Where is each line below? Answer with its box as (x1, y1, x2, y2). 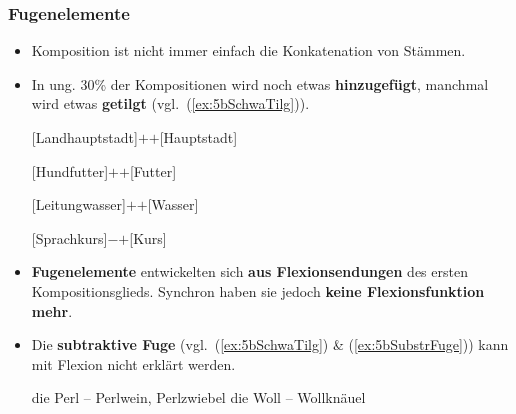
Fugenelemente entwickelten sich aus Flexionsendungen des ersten (31, 261, 468, 282)
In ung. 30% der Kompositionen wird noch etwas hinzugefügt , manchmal (31, 73, 489, 94)
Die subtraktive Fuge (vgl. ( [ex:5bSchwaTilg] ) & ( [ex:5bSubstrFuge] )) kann (31, 334, 509, 355)
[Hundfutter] (31, 160, 109, 181)
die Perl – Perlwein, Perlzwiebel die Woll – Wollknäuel (31, 387, 366, 408)
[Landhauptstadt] (31, 127, 138, 147)
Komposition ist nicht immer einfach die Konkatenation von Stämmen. (31, 40, 466, 61)
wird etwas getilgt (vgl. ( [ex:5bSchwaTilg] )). (31, 93, 310, 114)
